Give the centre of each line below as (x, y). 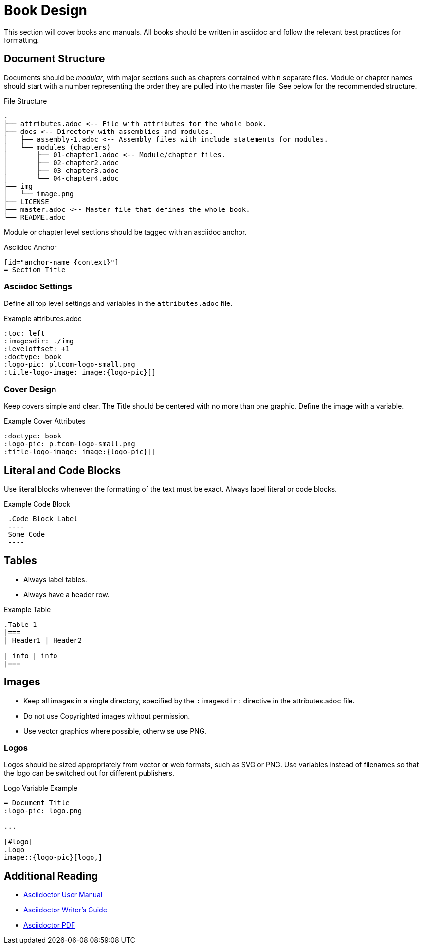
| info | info (31, 655)
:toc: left (25, 333)
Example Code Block (37, 504)
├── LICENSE (27, 201)
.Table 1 (20, 624)
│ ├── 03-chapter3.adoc (62, 170)
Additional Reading (51, 876)
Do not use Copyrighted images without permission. (107, 716)
